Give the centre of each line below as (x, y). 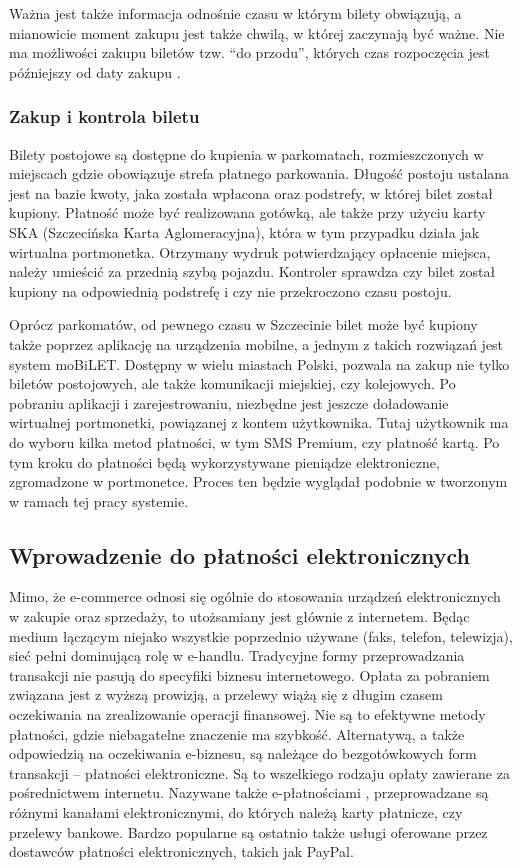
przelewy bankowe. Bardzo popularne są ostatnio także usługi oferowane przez (248, 831)
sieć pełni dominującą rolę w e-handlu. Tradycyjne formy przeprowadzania (237, 655)
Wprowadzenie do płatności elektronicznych (239, 554)
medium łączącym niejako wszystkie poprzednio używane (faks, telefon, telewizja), (261, 635)
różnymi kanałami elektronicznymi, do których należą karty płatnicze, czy (236, 812)
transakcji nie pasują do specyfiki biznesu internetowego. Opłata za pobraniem (249, 674)
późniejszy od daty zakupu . (95, 71)
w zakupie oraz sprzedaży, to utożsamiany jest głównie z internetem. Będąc (239, 616)
